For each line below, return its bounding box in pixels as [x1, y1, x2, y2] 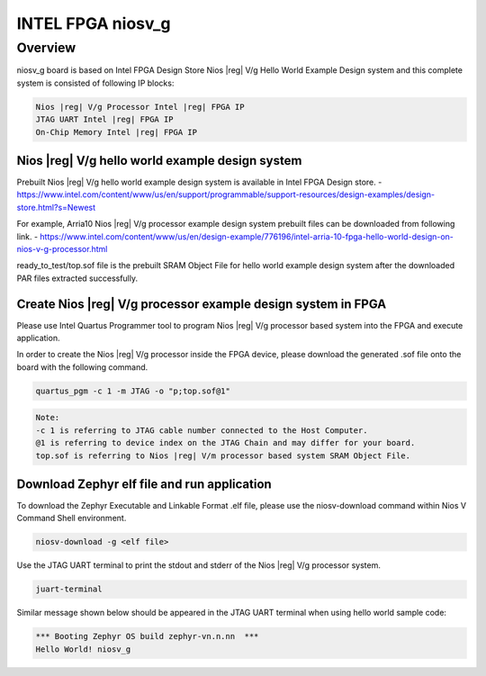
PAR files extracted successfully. [16, 273, 139, 284]
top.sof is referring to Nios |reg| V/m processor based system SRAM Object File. [35, 450, 411, 461]
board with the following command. [16, 361, 148, 373]
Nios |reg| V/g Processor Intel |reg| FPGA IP [35, 102, 245, 112]
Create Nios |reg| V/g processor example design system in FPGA [16, 296, 387, 311]
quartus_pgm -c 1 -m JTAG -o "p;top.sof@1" [35, 385, 231, 396]
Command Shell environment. [16, 513, 127, 524]
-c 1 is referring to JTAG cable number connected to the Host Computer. [35, 425, 368, 436]
